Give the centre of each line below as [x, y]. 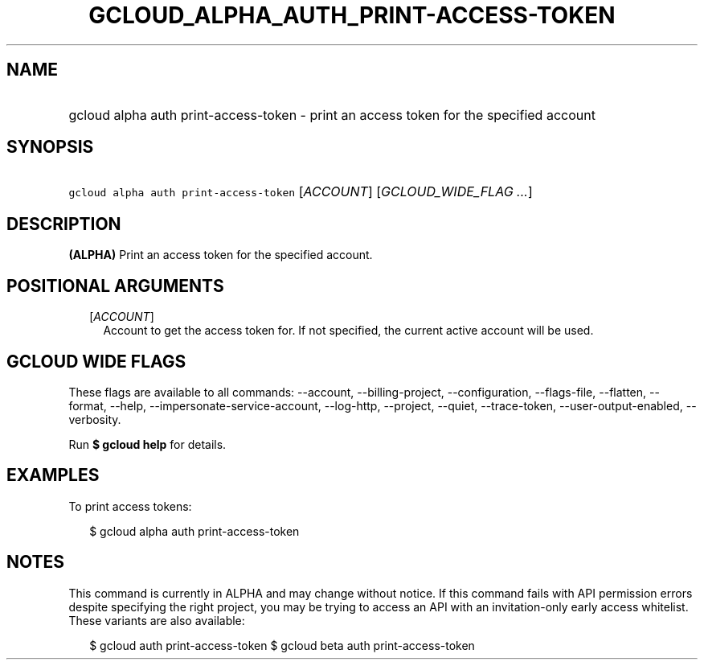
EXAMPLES [53, 475]
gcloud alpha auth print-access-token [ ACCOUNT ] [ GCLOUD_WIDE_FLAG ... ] [301, 192]
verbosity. [95, 419]
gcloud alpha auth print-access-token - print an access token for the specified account [332, 115]
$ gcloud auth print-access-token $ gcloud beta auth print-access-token [282, 645]
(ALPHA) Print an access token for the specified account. [221, 255]
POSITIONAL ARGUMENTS [115, 286]
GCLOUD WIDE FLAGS [96, 361]
